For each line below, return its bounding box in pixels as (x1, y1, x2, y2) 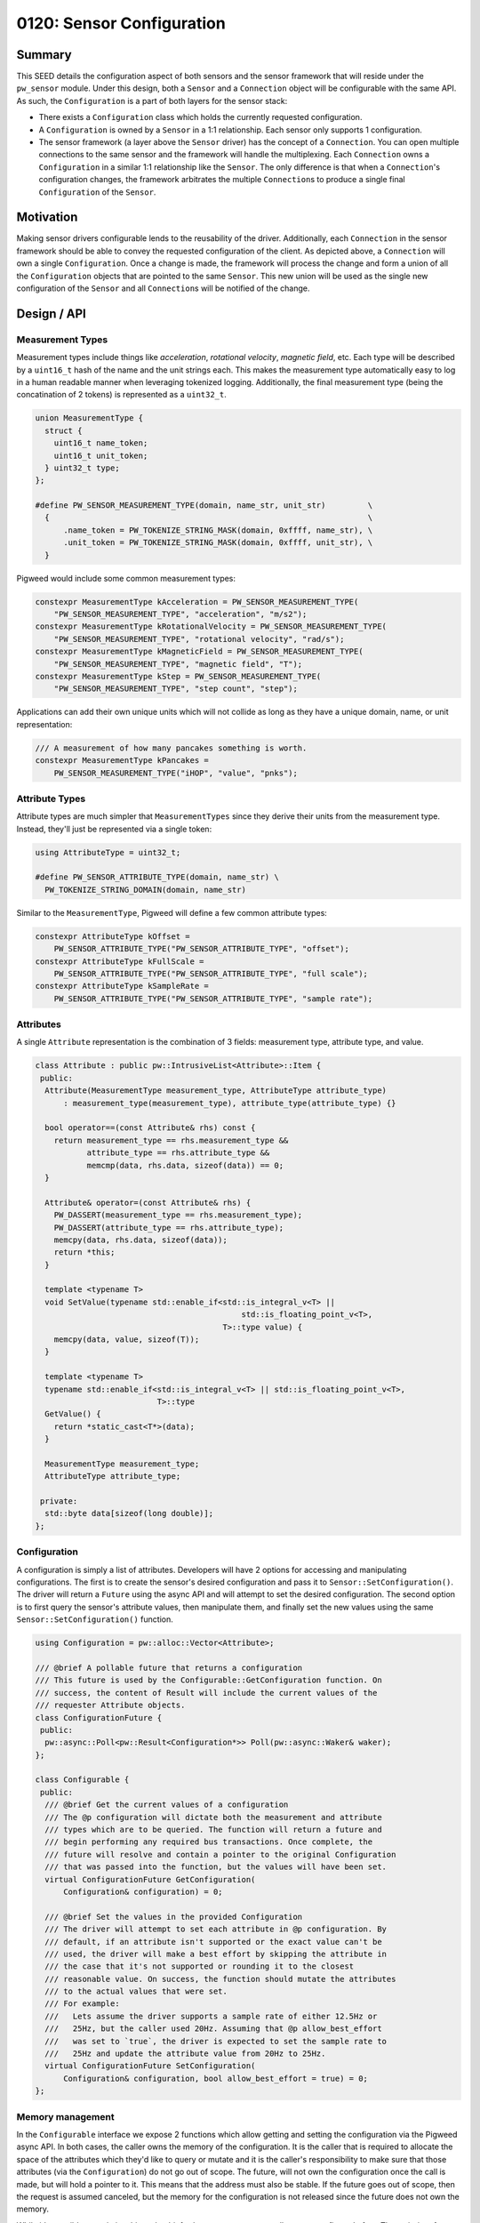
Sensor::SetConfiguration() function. (16, 1614, 173, 1625)
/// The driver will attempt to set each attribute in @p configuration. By (44, 1924, 387, 1934)
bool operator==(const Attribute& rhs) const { (44, 1123, 256, 1133)
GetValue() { (44, 1409, 101, 1419)
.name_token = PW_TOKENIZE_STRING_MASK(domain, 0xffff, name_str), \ (63, 525, 373, 535)
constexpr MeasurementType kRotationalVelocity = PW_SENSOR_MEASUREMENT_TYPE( (35, 622, 387, 631)
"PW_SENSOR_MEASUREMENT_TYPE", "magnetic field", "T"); (53, 659, 303, 669)
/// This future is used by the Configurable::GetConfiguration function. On (35, 1675, 382, 1685)
